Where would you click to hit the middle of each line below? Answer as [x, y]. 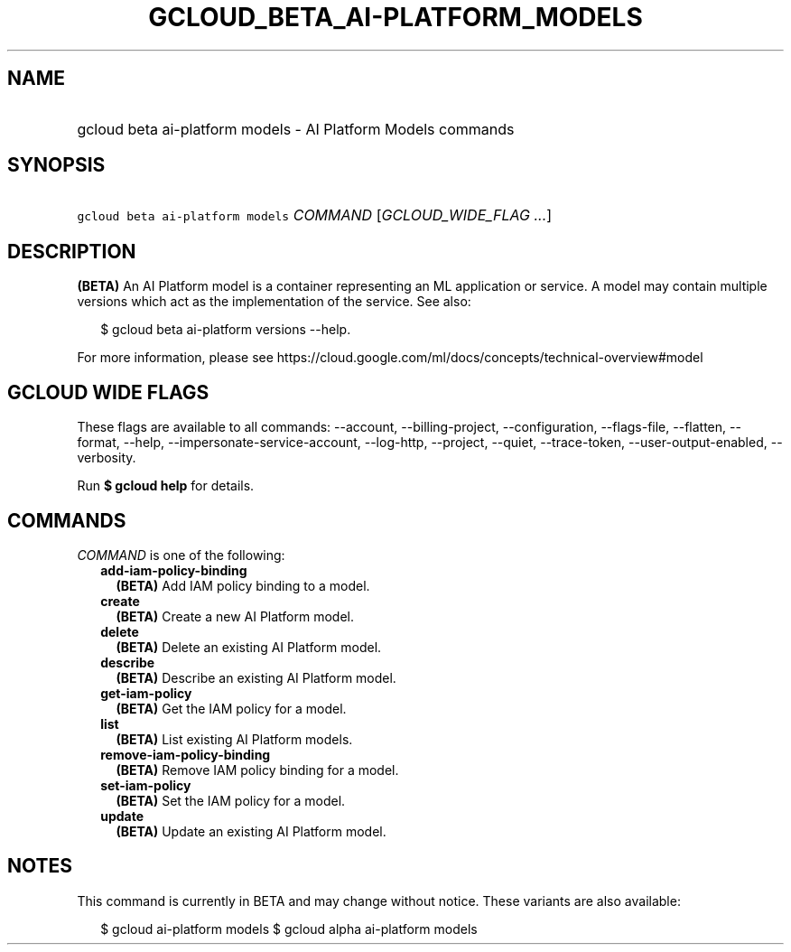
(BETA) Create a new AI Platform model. [235, 616]
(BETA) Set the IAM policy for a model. [231, 800]
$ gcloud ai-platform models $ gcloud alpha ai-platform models [289, 929]
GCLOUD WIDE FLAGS [108, 392]
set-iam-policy [146, 785]
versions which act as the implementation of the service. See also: [274, 302]
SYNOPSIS [56, 165]
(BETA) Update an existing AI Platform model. [251, 831]
